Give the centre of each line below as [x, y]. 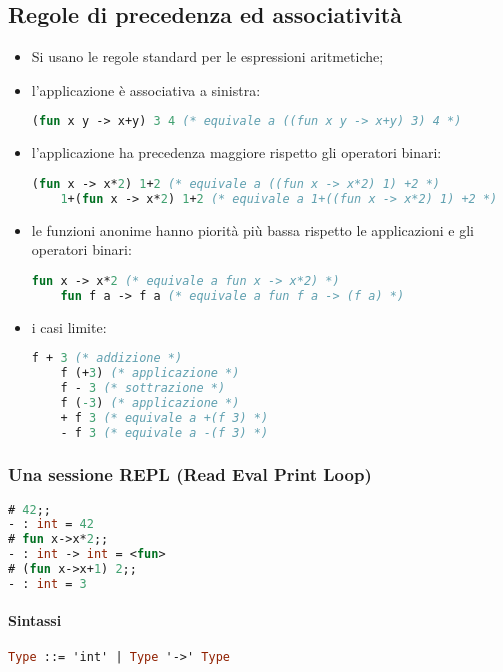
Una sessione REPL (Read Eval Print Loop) [190, 474]
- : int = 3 [47, 583]
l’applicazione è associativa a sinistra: [146, 89]
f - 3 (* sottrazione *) [143, 387]
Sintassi [35, 620]
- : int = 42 [51, 524]
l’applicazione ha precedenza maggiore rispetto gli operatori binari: [236, 152]
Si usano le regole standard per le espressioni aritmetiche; [207, 56]
